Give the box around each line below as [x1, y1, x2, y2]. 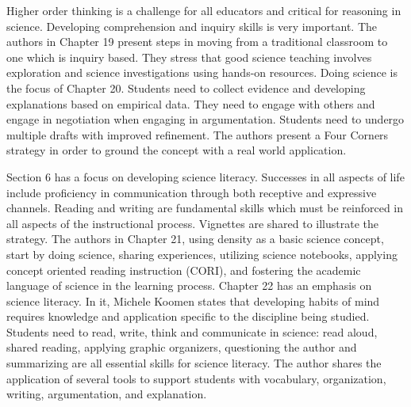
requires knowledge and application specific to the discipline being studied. [6, 308, 370, 325]
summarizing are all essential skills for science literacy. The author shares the [6, 355, 382, 371]
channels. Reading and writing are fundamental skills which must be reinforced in [6, 200, 404, 216]
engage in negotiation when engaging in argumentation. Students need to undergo [6, 111, 405, 127]
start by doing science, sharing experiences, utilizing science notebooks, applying [6, 245, 398, 262]
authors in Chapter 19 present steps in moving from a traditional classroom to [6, 33, 388, 50]
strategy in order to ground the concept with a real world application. [6, 142, 347, 158]
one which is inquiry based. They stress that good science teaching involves [6, 48, 372, 65]
